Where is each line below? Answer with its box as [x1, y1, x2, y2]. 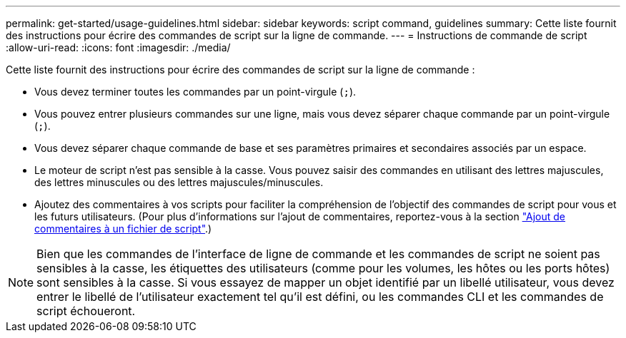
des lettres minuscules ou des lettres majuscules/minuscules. [34, 176, 324, 188]
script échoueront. [36, 304, 136, 318]
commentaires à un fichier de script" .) [34, 222, 212, 235]
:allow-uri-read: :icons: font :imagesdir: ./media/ [6, 41, 231, 53]
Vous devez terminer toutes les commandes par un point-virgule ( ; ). [34, 86, 357, 98]
